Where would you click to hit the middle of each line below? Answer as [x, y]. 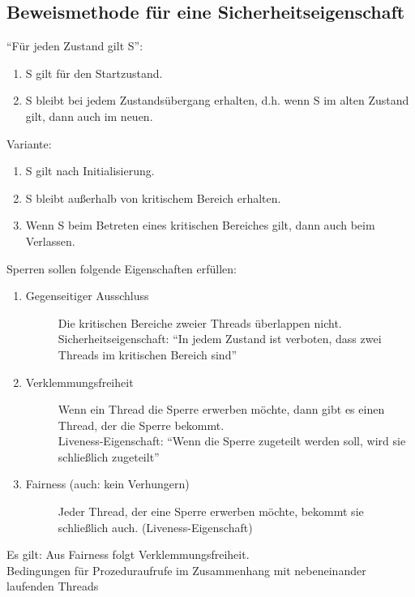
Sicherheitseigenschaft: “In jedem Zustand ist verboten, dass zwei [220, 339]
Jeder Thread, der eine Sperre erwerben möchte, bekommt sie [211, 511]
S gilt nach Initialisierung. [90, 171]
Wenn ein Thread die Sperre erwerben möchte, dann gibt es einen [221, 409]
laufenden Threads [53, 586]
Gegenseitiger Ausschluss [87, 296]
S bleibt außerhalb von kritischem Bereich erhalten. [153, 198]
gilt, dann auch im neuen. [89, 116]
